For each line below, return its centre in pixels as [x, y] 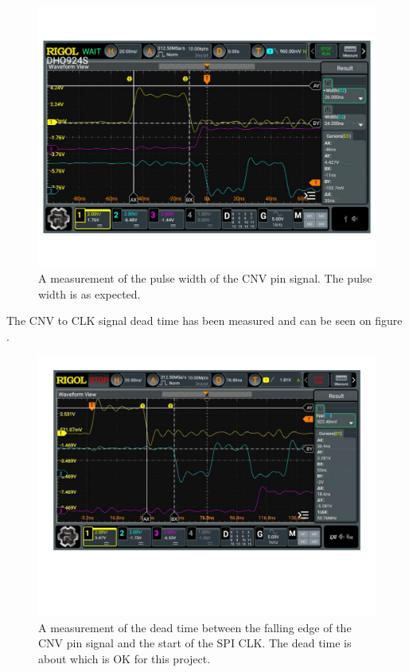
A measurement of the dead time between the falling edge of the [195, 627]
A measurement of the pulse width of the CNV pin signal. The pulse [205, 278]
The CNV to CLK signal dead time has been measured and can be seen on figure [204, 320]
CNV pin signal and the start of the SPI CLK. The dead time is [195, 643]
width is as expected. [90, 293]
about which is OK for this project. [125, 658]
